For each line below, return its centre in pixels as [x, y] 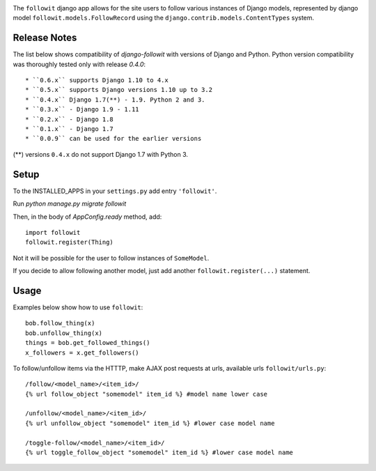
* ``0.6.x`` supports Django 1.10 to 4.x [97, 80]
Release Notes [45, 38]
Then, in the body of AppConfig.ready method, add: [87, 217]
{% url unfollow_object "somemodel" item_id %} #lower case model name [150, 423]
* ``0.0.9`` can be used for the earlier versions [113, 139]
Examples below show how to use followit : [78, 307]
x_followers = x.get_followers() [82, 353]
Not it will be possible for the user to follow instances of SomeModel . [111, 258]
